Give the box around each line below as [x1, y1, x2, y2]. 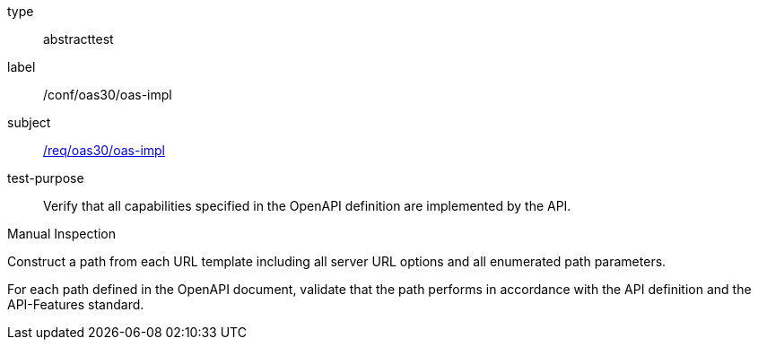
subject [7, 115, 51, 130]
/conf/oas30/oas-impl [43, 87, 172, 102]
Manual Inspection [7, 226, 117, 241]
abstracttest [43, 31, 114, 47]
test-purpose [7, 170, 84, 186]
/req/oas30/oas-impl [43, 143, 166, 158]
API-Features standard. [7, 297, 144, 312]
